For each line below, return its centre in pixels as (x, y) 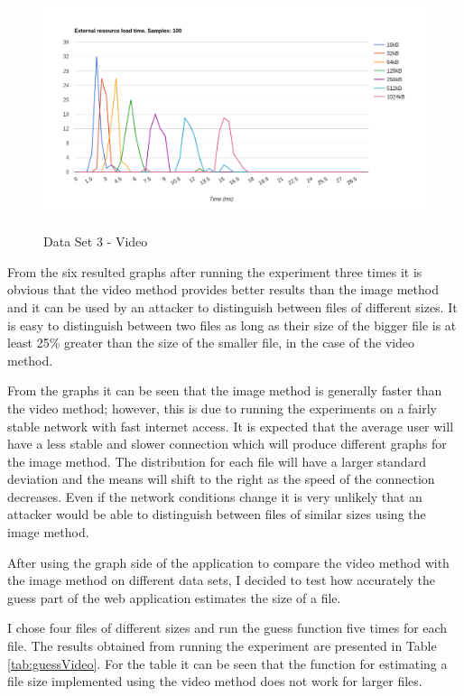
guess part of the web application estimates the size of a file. (174, 597)
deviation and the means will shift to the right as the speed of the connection (221, 479)
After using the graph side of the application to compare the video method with (228, 562)
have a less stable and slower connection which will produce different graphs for (227, 444)
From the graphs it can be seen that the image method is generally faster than (225, 390)
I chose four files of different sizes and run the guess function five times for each (227, 628)
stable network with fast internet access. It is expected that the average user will (231, 426)
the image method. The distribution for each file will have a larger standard (217, 461)
